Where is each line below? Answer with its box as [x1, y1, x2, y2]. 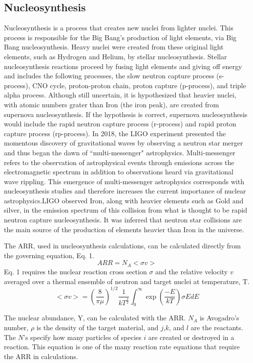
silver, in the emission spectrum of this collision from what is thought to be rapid [4, 205, 248, 215]
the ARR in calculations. [4, 351, 78, 361]
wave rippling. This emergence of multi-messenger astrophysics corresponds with [4, 176, 244, 186]
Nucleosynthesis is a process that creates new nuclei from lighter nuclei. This [4, 23, 233, 33]
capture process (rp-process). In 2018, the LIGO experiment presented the [4, 128, 226, 138]
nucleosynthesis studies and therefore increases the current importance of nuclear [4, 186, 246, 196]
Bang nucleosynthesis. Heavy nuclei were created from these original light [4, 42, 224, 52]
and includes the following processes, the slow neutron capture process [4, 71, 214, 81]
